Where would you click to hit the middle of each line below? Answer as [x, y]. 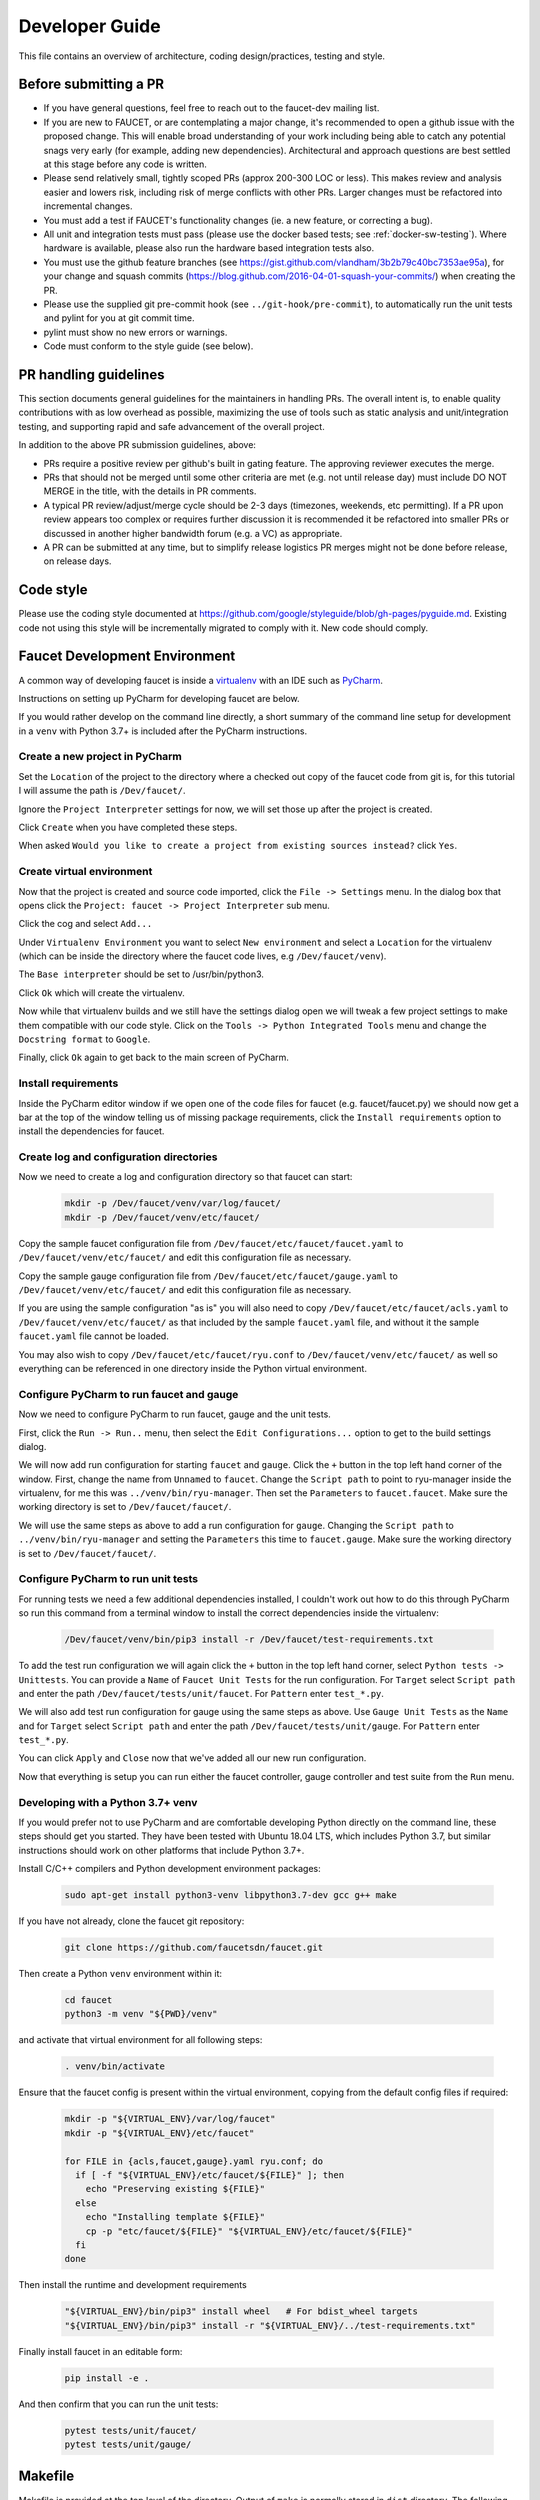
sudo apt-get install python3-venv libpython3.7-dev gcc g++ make [230, 1895]
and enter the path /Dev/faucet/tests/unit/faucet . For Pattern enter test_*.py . [201, 1693]
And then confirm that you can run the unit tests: [118, 2404]
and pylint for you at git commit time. [119, 318]
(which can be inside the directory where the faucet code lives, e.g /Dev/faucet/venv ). [202, 956]
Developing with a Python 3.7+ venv [108, 1802]
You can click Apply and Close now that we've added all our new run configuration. [192, 1758]
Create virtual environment [85, 872]
